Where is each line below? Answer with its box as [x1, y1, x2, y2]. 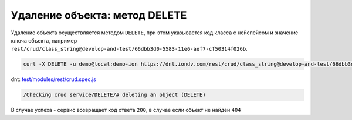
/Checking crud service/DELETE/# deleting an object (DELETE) [23, 91, 206, 98]
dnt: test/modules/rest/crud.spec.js [11, 76, 96, 83]
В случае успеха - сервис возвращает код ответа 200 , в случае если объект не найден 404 [11, 107, 241, 114]
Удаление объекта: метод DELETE [11, 9, 187, 22]
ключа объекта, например [11, 37, 77, 44]
